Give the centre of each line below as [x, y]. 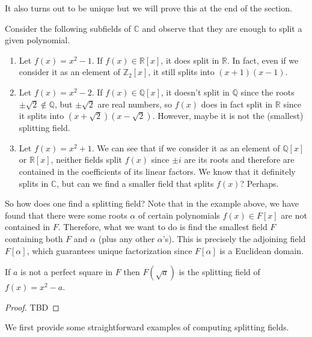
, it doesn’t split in [195, 92]
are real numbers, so [135, 104]
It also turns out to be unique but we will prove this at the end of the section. [148, 8]
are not [294, 215]
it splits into [41, 116]
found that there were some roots [66, 215]
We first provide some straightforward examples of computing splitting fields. [147, 327]
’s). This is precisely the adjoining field [234, 238]
